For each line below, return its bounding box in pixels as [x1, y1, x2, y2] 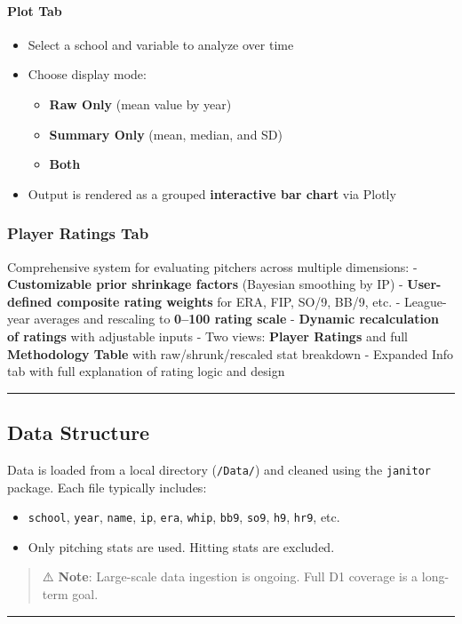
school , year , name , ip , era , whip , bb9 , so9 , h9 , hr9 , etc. [28, 508, 340, 526]
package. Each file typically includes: [7, 477, 207, 496]
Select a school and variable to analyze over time [28, 35, 294, 53]
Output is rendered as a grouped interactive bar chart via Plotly [28, 184, 396, 203]
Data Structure [7, 419, 150, 446]
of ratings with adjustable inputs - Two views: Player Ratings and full [7, 326, 409, 345]
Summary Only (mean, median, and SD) [49, 124, 283, 143]
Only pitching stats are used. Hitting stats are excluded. [28, 537, 335, 556]
